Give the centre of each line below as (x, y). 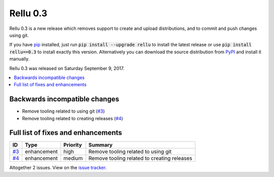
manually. (20, 59)
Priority (73, 145)
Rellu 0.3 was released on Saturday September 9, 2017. (67, 68)
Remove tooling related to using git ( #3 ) (63, 111)
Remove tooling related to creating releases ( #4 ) (73, 118)
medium (73, 158)
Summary (100, 145)
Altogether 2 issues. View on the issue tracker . (58, 168)
